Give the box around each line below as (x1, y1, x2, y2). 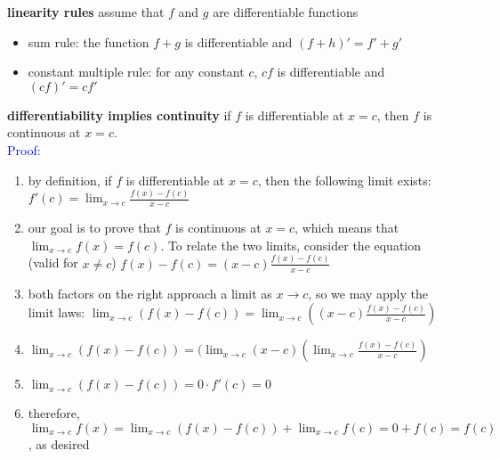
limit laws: (28, 303, 85, 322)
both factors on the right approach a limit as (28, 283, 272, 302)
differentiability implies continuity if (7, 105, 231, 124)
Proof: (7, 140, 41, 159)
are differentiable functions (213, 3, 359, 20)
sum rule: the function (28, 32, 149, 51)
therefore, (28, 404, 80, 422)
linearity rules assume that (7, 3, 165, 20)
